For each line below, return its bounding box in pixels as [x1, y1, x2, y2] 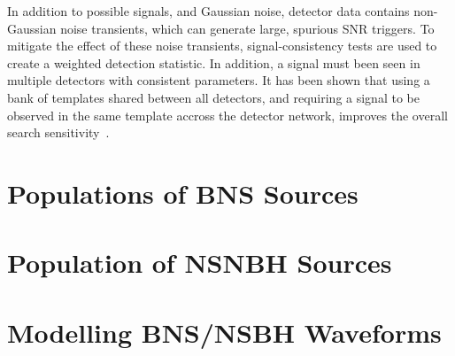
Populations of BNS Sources [7, 174, 359, 211]
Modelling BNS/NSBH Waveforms [7, 313, 442, 350]
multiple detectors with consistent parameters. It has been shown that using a [7, 71, 430, 89]
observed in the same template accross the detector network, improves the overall [7, 105, 448, 124]
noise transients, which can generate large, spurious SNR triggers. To [60, 19, 435, 37]
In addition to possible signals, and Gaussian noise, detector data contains [7, 2, 410, 19]
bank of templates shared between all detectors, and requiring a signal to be [7, 88, 420, 106]
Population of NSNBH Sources [7, 244, 392, 281]
